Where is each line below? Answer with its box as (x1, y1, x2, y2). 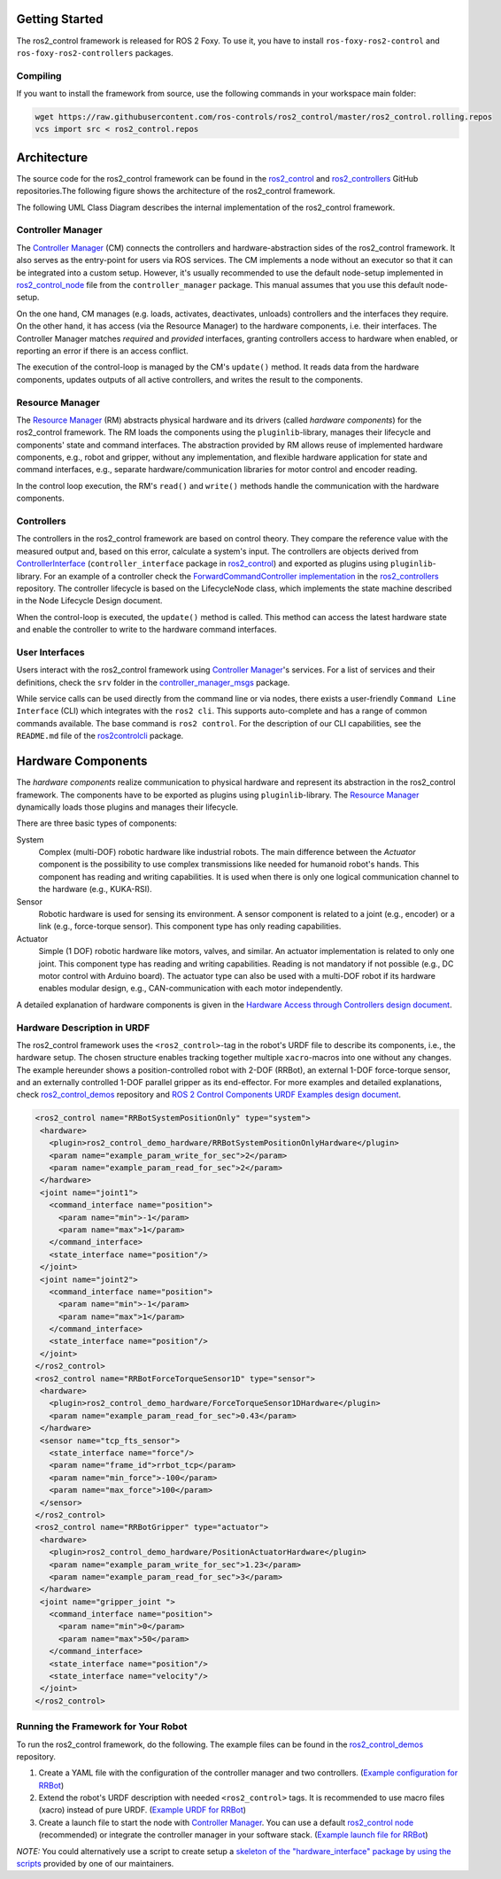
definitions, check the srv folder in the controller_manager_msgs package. (16, 677, 290, 687)
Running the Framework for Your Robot (16, 1720, 188, 1733)
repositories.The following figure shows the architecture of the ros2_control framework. (16, 186, 335, 197)
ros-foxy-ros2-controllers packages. (16, 47, 173, 58)
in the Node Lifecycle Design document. (16, 595, 163, 606)
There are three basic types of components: (16, 818, 177, 828)
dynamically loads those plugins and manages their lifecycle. (16, 802, 239, 812)
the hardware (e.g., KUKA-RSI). (38, 884, 152, 895)
